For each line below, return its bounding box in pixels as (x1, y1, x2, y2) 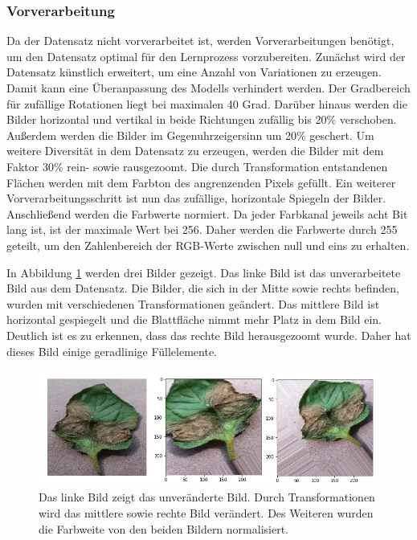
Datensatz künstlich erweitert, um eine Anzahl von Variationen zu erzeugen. (6, 63, 382, 80)
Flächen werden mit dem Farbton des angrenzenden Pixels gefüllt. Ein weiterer (6, 174, 396, 190)
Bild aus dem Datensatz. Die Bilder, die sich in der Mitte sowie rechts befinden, (6, 280, 399, 297)
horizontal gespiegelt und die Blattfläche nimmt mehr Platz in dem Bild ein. (6, 311, 382, 328)
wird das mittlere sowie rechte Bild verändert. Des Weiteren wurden (39, 504, 374, 521)
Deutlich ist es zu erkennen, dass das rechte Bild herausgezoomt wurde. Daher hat (6, 326, 411, 343)
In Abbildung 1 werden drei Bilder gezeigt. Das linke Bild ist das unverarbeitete (6, 264, 401, 280)
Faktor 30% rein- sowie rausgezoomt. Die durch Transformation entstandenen (6, 157, 388, 174)
